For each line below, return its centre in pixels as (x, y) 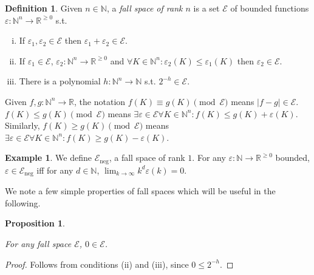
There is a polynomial (60, 81)
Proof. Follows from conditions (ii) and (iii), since (97, 264)
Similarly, (22, 125)
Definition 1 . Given (44, 8)
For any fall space (38, 244)
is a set (206, 8)
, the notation (100, 101)
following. (23, 202)
